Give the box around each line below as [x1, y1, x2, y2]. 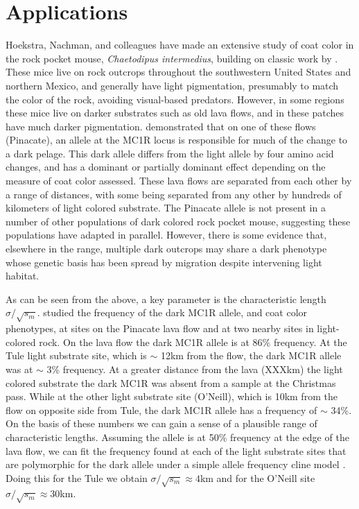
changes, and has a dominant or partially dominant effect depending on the [6, 159, 326, 174]
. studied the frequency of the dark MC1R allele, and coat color [37, 305, 308, 320]
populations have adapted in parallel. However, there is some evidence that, [6, 227, 327, 242]
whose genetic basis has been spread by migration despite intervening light [6, 254, 322, 269]
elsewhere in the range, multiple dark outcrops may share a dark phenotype [6, 241, 327, 256]
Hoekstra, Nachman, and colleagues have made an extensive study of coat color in [6, 37, 354, 52]
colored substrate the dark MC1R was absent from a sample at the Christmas [6, 375, 336, 390]
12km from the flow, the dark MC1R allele [160, 348, 342, 363]
